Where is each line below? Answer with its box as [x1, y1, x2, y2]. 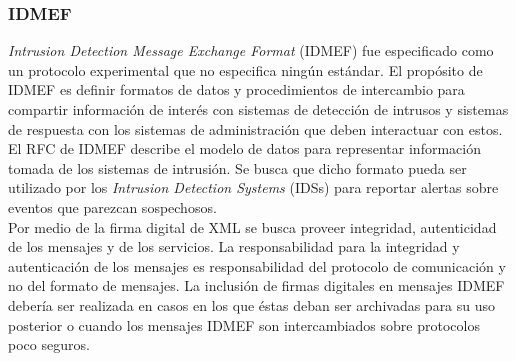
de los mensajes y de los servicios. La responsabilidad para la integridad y [8, 236, 460, 257]
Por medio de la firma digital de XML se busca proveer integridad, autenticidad [8, 216, 497, 237]
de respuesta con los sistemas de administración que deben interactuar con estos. [8, 118, 503, 139]
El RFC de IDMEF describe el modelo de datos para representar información [8, 138, 481, 159]
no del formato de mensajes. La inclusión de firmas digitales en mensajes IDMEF [8, 275, 505, 296]
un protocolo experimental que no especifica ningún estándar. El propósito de [8, 59, 483, 80]
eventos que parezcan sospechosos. [8, 196, 217, 217]
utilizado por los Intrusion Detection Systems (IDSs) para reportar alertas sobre [8, 177, 499, 198]
